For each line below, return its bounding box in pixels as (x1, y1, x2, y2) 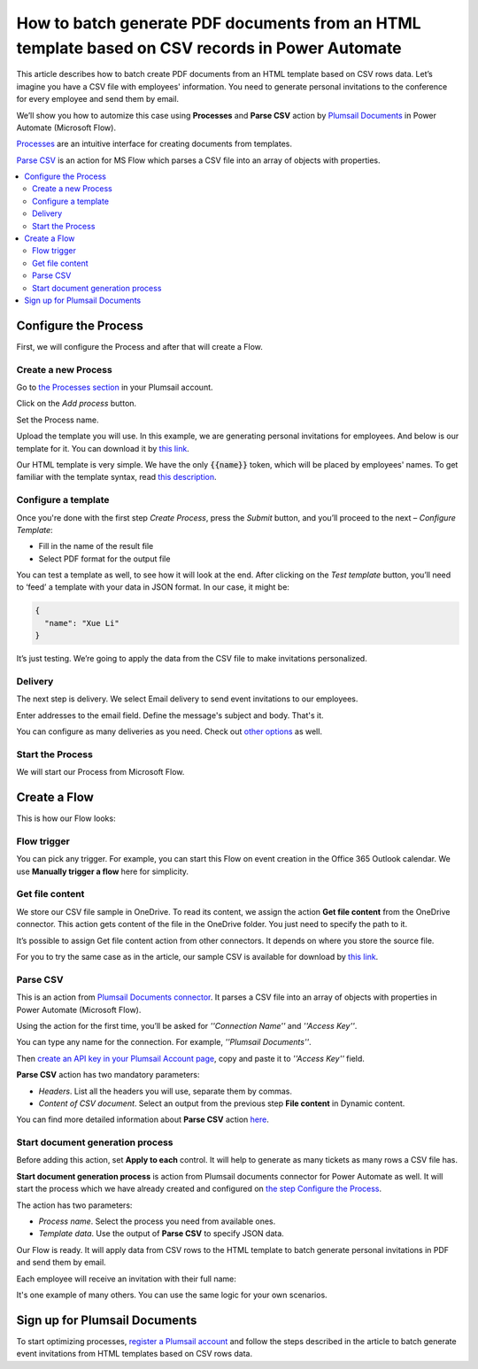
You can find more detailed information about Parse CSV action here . (16, 1114, 269, 1125)
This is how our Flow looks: (16, 813, 116, 824)
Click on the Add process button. (16, 398, 137, 409)
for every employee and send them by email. (16, 94, 180, 104)
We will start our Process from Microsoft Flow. (16, 767, 185, 777)
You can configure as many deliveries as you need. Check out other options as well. (16, 726, 323, 737)
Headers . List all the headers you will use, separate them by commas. (38, 1086, 292, 1096)
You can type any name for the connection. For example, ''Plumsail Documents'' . (16, 1037, 312, 1048)
